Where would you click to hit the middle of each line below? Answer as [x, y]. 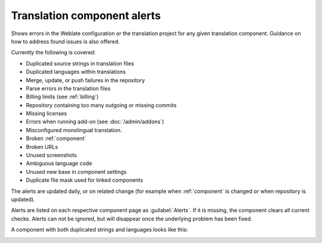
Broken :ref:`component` [56, 138]
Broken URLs [42, 147]
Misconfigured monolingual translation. [74, 130]
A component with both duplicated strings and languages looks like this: [100, 230]
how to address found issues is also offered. [66, 41]
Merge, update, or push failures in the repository [86, 80]
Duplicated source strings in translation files [80, 63]
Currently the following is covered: [53, 52]
